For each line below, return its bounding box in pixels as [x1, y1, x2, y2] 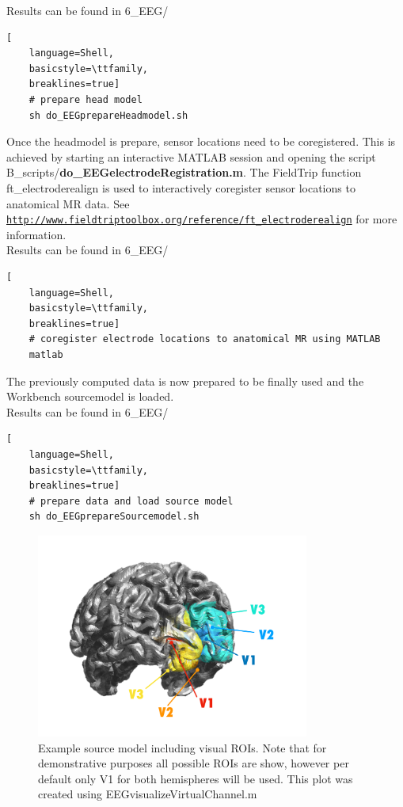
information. [6, 226, 67, 242]
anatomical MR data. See [6, 195, 130, 211]
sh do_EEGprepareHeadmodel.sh [29, 109, 188, 121]
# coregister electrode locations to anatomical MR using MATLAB [29, 333, 381, 345]
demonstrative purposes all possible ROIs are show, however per [38, 755, 349, 771]
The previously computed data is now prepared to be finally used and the [6, 372, 364, 389]
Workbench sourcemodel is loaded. [6, 388, 174, 405]
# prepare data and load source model [29, 495, 234, 507]
